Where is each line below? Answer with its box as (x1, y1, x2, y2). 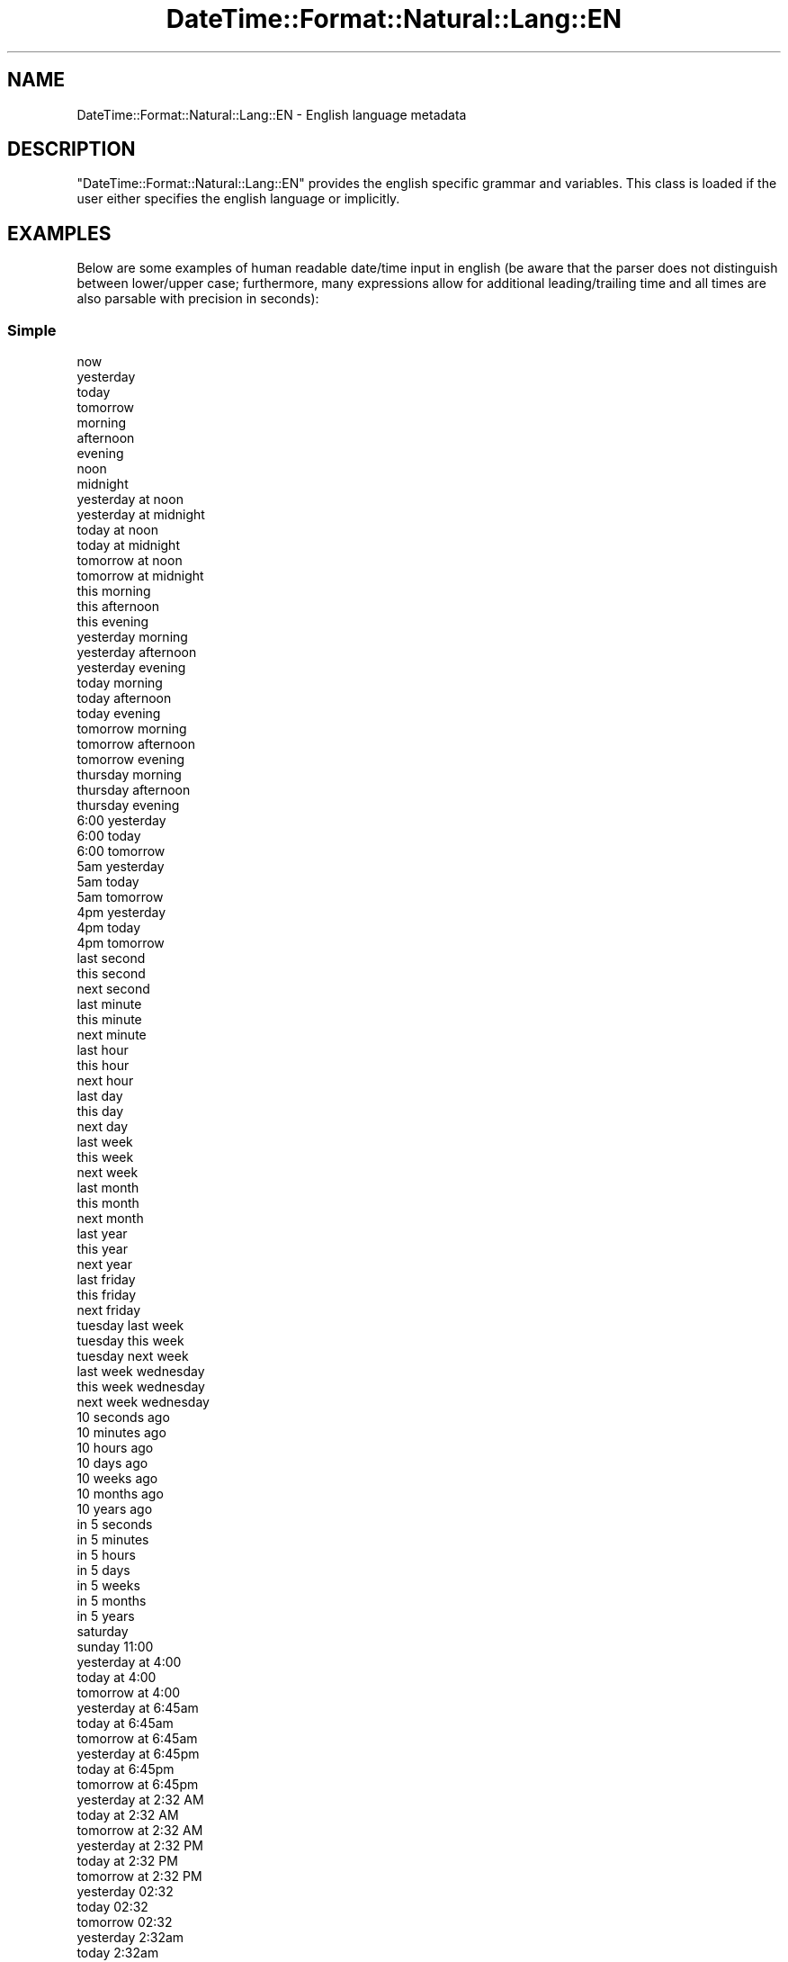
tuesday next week (76, 1348, 189, 1364)
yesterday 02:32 (76, 1884, 174, 1900)
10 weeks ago (76, 1471, 158, 1487)
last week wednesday (76, 1363, 205, 1380)
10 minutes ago (76, 1425, 166, 1441)
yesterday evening (76, 660, 186, 676)
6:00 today (76, 828, 141, 844)
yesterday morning (76, 629, 188, 645)
